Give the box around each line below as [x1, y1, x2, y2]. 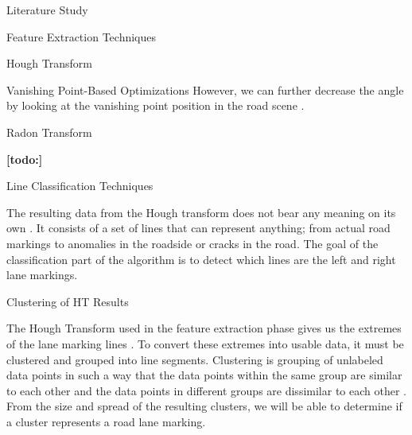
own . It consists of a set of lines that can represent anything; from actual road [6, 219, 391, 236]
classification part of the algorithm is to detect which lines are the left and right [6, 251, 396, 267]
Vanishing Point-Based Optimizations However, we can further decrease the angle [6, 81, 404, 98]
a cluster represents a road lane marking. [6, 413, 206, 429]
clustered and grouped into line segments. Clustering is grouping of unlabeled [6, 351, 383, 367]
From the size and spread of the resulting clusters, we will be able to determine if [6, 398, 402, 414]
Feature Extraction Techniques [6, 28, 157, 45]
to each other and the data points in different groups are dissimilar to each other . [6, 382, 406, 398]
